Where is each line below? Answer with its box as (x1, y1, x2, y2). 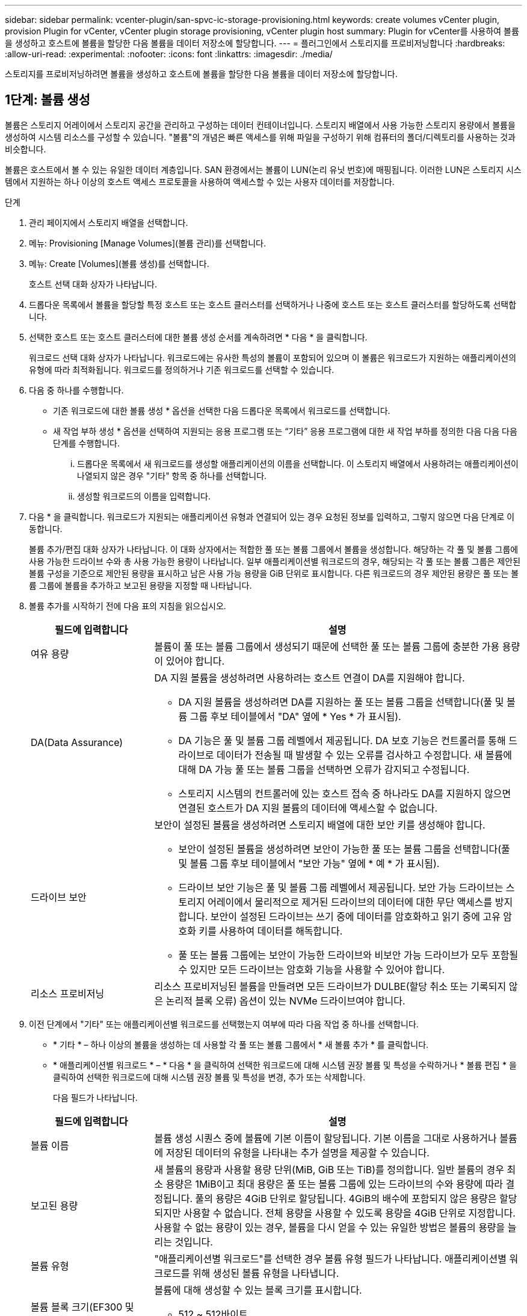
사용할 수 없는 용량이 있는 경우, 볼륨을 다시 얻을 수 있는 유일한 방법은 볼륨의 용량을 (154, 1221, 505, 1233)
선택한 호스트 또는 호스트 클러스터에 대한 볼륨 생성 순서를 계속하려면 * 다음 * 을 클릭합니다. (29, 331, 368, 342)
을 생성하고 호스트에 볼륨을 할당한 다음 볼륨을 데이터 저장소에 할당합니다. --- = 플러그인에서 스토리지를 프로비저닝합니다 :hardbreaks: (5, 38, 505, 48)
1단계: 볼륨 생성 (5, 92, 90, 108)
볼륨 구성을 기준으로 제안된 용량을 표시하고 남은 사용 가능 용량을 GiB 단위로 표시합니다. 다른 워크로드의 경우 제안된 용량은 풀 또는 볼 (29, 568, 519, 578)
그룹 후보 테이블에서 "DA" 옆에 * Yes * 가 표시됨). (190, 710, 401, 722)
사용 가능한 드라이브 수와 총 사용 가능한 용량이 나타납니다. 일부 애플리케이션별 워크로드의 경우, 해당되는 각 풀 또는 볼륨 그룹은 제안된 (29, 556, 521, 566)
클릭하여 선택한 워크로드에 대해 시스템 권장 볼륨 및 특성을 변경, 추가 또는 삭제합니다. (53, 1071, 365, 1082)
